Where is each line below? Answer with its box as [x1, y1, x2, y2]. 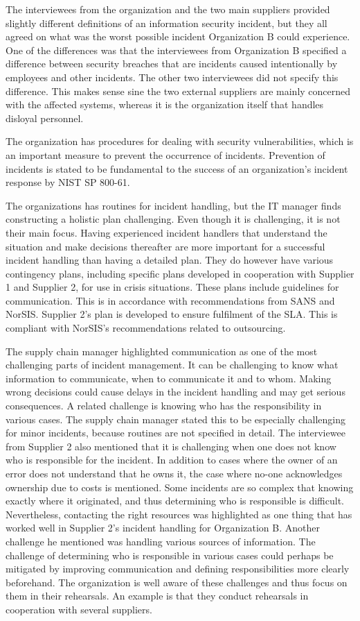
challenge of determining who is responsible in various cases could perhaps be [6, 547, 334, 562]
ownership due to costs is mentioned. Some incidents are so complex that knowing [6, 479, 354, 494]
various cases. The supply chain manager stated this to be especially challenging [6, 411, 345, 426]
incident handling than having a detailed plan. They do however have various [6, 253, 334, 267]
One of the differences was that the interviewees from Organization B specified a [6, 42, 347, 57]
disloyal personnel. [6, 110, 84, 125]
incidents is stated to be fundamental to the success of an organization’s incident [6, 161, 348, 176]
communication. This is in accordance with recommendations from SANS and [6, 293, 335, 307]
